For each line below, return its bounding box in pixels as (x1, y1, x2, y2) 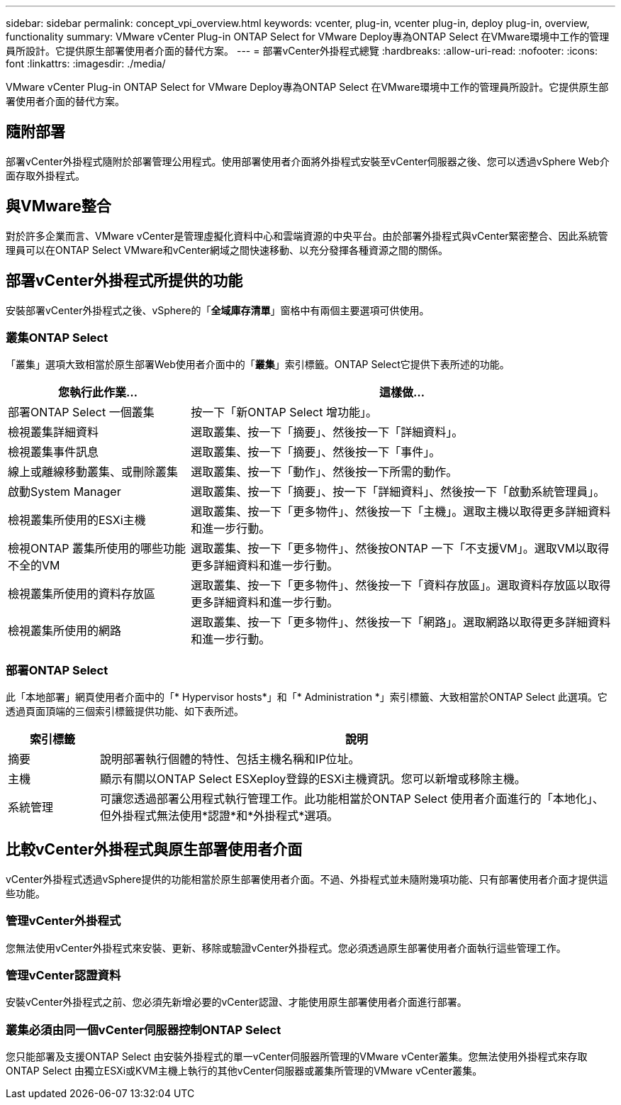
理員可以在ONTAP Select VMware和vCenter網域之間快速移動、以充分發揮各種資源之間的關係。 (6, 243, 449, 256)
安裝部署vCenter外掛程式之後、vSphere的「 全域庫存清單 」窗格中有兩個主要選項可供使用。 (6, 304, 430, 316)
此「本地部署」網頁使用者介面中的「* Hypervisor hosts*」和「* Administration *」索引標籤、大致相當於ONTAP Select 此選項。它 (6, 691, 608, 704)
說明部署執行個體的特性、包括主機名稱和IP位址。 (100, 752, 360, 767)
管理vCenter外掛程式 (6, 914, 121, 928)
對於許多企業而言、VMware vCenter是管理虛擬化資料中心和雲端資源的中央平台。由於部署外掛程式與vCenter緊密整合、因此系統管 (6, 229, 608, 242)
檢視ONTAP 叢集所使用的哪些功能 (8, 541, 186, 556)
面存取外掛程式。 (6, 169, 85, 182)
